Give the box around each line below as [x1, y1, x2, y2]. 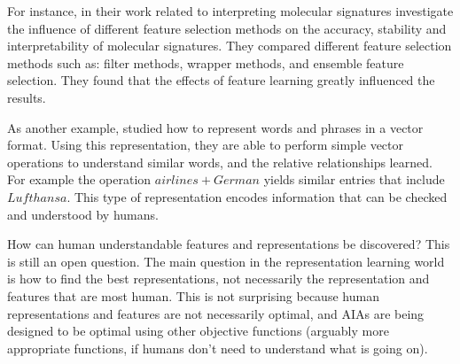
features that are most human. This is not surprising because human [7, 286, 379, 305]
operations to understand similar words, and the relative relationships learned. [7, 152, 433, 171]
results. [7, 88, 46, 106]
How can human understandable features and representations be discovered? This [7, 235, 450, 253]
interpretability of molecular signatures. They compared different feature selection [7, 36, 452, 55]
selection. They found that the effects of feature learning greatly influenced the [7, 71, 435, 89]
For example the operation [7, 170, 152, 189]
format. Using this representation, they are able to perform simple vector [7, 136, 404, 154]
